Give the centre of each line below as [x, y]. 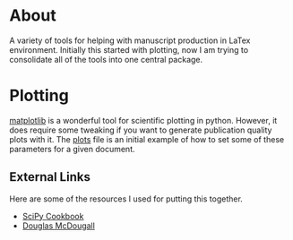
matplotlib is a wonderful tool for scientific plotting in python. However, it [143, 120]
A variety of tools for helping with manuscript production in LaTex [130, 40]
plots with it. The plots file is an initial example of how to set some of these [147, 139]
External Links [50, 177]
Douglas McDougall [59, 226]
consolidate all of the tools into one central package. [106, 59]
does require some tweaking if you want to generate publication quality [141, 130]
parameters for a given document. [72, 149]
